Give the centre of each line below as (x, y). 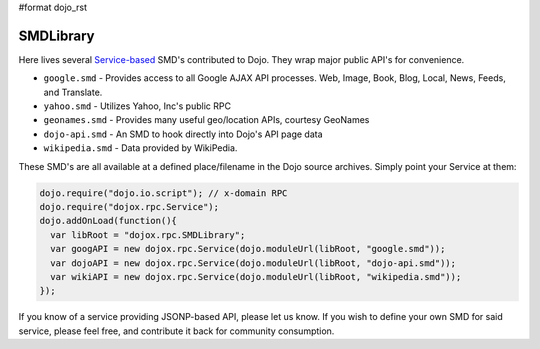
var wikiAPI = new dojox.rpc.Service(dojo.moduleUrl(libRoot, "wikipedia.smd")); (256, 276)
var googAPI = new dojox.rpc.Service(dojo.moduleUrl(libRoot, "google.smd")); (248, 249)
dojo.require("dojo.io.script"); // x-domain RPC (163, 193)
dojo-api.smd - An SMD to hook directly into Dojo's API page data (183, 134)
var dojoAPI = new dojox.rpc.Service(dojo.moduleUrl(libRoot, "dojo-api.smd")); (253, 263)
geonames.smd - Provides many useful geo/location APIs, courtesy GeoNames (206, 120)
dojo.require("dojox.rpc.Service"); (129, 207)
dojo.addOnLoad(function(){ (108, 221)
